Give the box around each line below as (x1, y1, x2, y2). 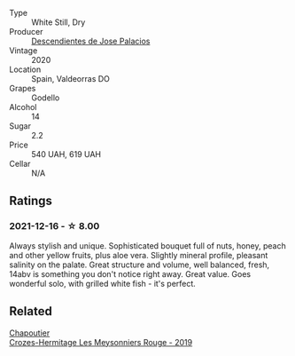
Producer (9, 27, 43, 36)
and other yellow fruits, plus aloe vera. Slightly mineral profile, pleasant (9, 249, 268, 260)
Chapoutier (9, 328, 50, 338)
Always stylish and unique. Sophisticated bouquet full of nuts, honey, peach (9, 240, 286, 251)
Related (9, 304, 53, 319)
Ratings (9, 194, 53, 209)
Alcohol (9, 102, 37, 112)
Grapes (9, 83, 36, 93)
